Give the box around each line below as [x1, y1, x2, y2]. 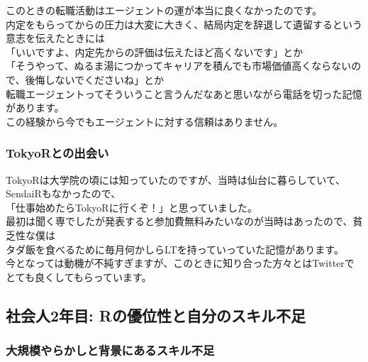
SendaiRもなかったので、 [6, 186, 121, 201]
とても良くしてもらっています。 [6, 269, 152, 284]
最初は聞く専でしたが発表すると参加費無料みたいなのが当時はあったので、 [6, 214, 353, 229]
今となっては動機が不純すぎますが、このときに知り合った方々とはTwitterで [6, 256, 355, 270]
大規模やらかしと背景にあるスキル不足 [6, 341, 215, 359]
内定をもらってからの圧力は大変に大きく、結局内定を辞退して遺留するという [6, 16, 362, 31]
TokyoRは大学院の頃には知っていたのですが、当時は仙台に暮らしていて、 [6, 172, 346, 187]
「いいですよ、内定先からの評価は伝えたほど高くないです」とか [6, 44, 303, 59]
